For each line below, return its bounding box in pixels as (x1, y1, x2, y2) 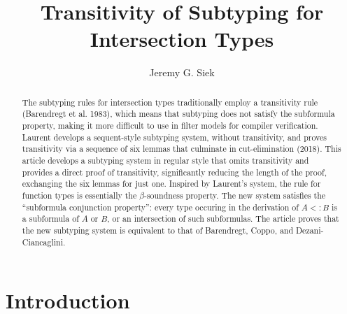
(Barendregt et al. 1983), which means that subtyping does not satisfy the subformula (22, 108, 335, 120)
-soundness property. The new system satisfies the (143, 189, 326, 201)
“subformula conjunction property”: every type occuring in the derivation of (22, 201, 299, 213)
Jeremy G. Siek (149, 65, 215, 80)
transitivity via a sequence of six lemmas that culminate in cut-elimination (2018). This (22, 143, 341, 155)
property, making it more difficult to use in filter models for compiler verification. (22, 120, 318, 131)
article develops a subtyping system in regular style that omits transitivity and (22, 154, 309, 166)
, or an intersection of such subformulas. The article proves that (107, 213, 339, 224)
